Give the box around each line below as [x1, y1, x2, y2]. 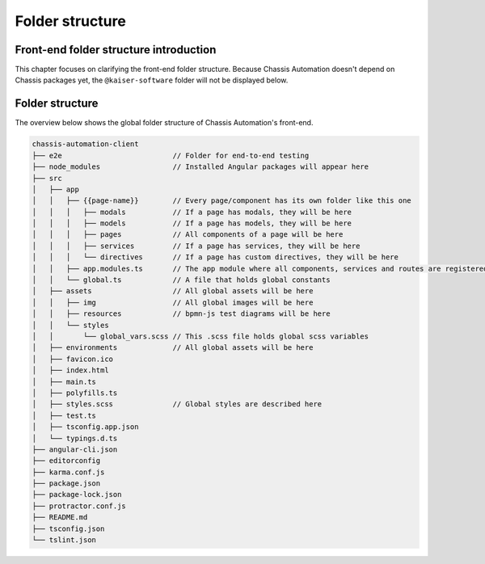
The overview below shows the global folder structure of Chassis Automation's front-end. [15, 118, 314, 128]
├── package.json [32, 479, 101, 488]
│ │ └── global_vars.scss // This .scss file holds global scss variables [32, 331, 369, 341]
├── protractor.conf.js [32, 501, 127, 511]
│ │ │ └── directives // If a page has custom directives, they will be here [32, 253, 399, 262]
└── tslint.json [32, 536, 97, 545]
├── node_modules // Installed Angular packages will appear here [32, 162, 369, 171]
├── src [32, 174, 62, 183]
